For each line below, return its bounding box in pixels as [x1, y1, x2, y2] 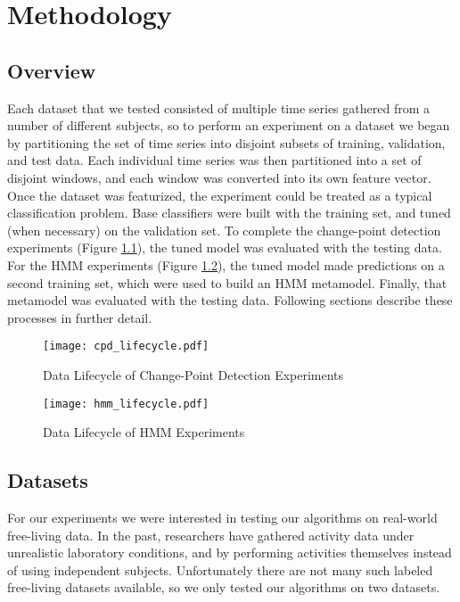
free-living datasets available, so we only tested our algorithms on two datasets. [7, 578, 440, 597]
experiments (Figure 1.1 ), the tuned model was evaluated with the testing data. [7, 238, 442, 257]
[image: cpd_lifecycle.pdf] [43, 340, 209, 353]
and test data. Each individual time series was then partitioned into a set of [7, 151, 422, 169]
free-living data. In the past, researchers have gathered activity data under [7, 525, 415, 544]
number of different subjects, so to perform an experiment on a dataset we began [7, 116, 450, 135]
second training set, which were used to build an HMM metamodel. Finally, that [7, 273, 448, 292]
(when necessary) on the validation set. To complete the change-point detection [7, 220, 441, 239]
